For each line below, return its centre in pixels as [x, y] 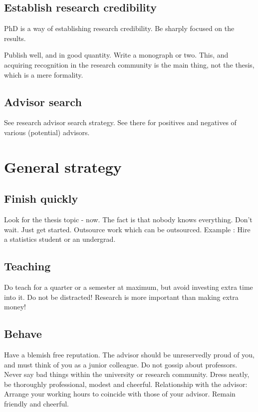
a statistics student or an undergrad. [60, 239]
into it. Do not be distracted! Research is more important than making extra [121, 297]
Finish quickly [41, 198]
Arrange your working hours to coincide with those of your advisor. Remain [120, 394]
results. [15, 38]
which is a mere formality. [44, 74]
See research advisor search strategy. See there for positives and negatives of [120, 122]
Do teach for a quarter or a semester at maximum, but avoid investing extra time [129, 287]
